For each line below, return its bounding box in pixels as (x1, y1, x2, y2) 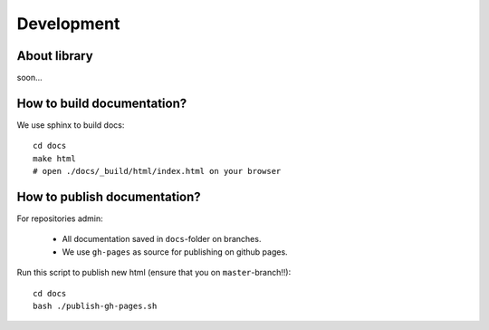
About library (16, 48, 94, 63)
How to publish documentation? (16, 189, 201, 204)
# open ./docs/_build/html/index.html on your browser (33, 166, 282, 177)
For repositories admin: (16, 213, 103, 224)
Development (16, 14, 120, 34)
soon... (16, 73, 43, 83)
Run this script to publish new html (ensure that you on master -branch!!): (16, 267, 292, 278)
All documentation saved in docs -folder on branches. (62, 234, 262, 245)
